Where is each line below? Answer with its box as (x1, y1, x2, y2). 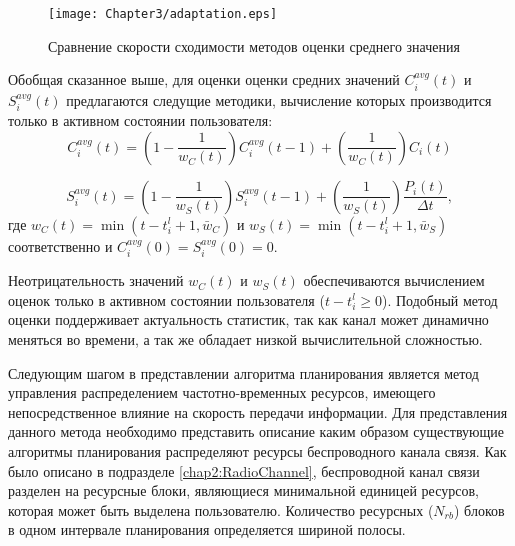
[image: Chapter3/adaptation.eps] (48, 7, 278, 21)
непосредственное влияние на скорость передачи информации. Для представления (8, 401, 508, 422)
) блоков (454, 499, 505, 520)
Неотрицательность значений (8, 270, 184, 291)
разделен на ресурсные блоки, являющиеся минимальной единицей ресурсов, (8, 480, 479, 501)
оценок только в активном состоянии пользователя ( (8, 289, 325, 310)
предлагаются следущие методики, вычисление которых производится (66, 89, 492, 110)
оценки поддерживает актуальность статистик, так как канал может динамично (8, 309, 489, 330)
